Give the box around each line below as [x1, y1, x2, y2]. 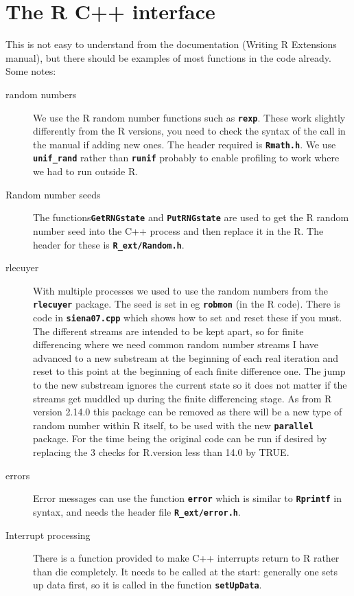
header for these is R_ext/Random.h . [33, 237, 185, 251]
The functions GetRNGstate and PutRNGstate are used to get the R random [33, 210, 349, 225]
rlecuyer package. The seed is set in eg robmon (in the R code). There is [33, 297, 340, 311]
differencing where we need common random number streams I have [33, 337, 319, 352]
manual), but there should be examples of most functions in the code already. [5, 50, 331, 65]
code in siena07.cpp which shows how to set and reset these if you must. [33, 310, 342, 324]
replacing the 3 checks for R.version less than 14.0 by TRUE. [33, 445, 290, 459]
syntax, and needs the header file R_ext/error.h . [33, 504, 241, 518]
